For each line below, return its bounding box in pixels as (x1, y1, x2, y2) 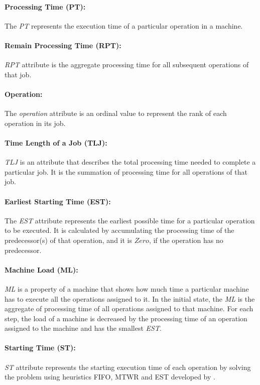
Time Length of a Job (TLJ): (5, 137, 107, 148)
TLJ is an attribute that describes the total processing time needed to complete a (5, 157, 256, 167)
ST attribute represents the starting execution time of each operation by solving (5, 361, 251, 372)
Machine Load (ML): (5, 264, 78, 275)
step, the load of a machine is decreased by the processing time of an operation (5, 313, 247, 323)
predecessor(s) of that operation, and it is (5, 234, 132, 245)
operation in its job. (5, 117, 66, 128)
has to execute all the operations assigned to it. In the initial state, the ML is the (5, 293, 255, 304)
